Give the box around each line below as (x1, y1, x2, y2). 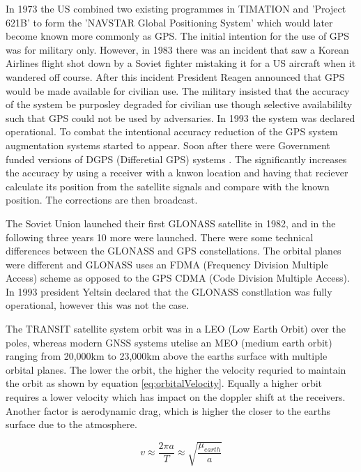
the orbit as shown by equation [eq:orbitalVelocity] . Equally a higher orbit (6, 376, 323, 390)
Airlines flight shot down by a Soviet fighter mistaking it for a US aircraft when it (6, 56, 356, 70)
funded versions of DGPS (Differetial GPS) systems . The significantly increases (6, 151, 347, 166)
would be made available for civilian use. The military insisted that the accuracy (6, 83, 350, 98)
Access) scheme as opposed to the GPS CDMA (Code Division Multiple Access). (6, 271, 350, 285)
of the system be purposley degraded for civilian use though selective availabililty (6, 97, 353, 112)
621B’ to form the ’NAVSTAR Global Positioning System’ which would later (6, 15, 333, 29)
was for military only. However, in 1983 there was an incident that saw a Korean (6, 42, 349, 56)
